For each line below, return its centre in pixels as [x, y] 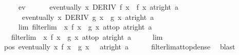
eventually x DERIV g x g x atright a [88, 17]
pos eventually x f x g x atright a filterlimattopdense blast [120, 47]
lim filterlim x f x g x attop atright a [85, 27]
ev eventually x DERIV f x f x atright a [98, 7]
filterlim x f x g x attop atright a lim [87, 36]
